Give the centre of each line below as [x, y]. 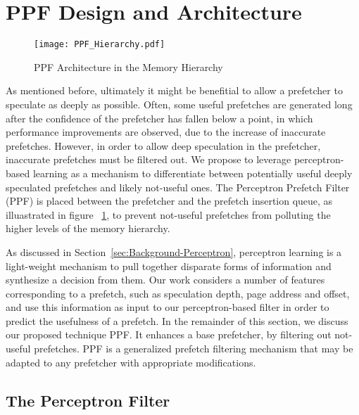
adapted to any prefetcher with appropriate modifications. [131, 362]
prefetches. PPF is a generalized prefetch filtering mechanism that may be [194, 349]
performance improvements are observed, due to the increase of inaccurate [166, 132]
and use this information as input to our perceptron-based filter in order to [168, 307]
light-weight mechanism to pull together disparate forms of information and [169, 266]
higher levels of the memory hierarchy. [88, 228]
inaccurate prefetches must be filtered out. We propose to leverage [149, 159]
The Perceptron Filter [88, 400]
